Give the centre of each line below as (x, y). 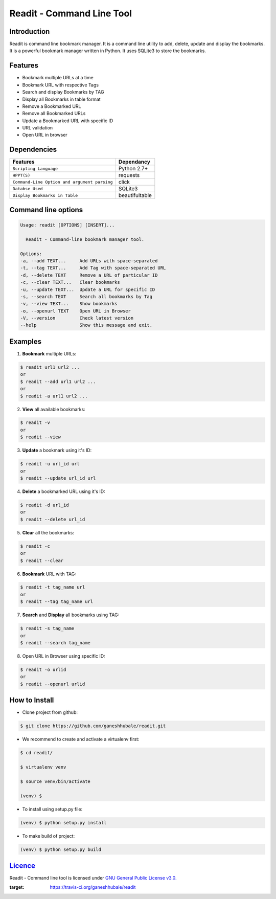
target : (17, 887)
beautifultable (135, 195)
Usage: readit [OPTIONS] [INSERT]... (67, 225)
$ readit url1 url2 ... (50, 367)
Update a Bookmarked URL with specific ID (68, 121)
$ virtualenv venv (43, 767)
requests (129, 175)
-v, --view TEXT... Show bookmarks (69, 304)
